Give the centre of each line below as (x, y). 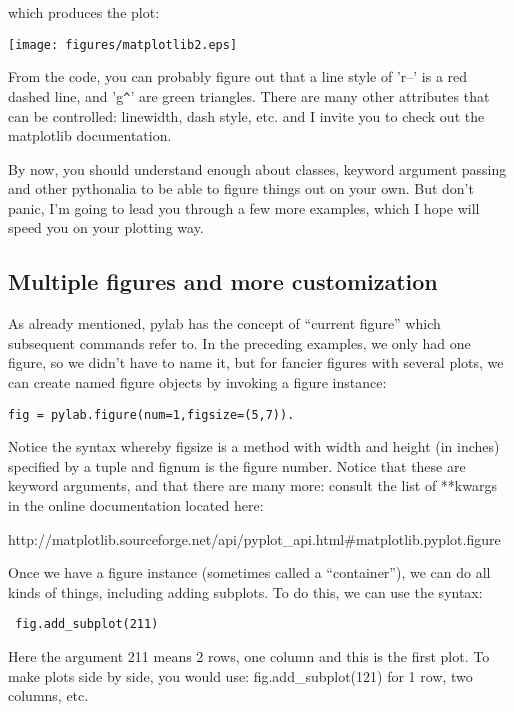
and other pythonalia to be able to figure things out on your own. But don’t (241, 188)
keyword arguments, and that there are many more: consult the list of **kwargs (252, 485)
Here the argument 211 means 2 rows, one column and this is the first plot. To (249, 656)
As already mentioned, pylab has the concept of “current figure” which (224, 323)
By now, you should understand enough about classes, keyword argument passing (257, 168)
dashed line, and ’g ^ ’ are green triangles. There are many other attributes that (249, 95)
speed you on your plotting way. (106, 227)
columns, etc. (48, 695)
